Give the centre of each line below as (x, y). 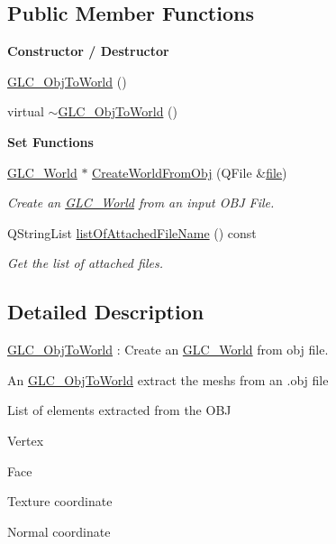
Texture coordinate (60, 501)
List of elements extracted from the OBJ (119, 410)
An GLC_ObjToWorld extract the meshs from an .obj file (168, 379)
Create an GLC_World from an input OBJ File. (141, 203)
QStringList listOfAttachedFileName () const (132, 232)
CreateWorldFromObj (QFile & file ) (190, 172)
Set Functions (50, 141)
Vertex (26, 440)
